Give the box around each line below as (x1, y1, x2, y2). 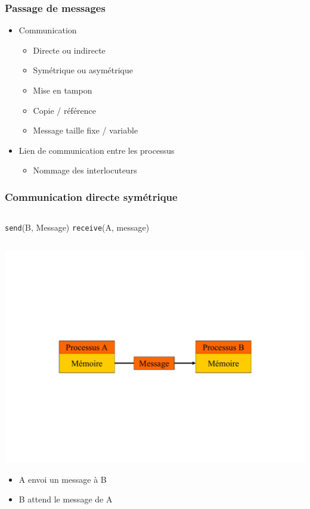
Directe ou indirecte (33, 44, 106, 56)
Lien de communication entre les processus (18, 144, 175, 156)
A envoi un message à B (18, 473, 107, 485)
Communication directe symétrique (5, 189, 178, 204)
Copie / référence (33, 104, 97, 116)
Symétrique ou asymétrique (33, 64, 133, 76)
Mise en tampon (33, 84, 92, 96)
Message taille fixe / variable (33, 124, 138, 136)
